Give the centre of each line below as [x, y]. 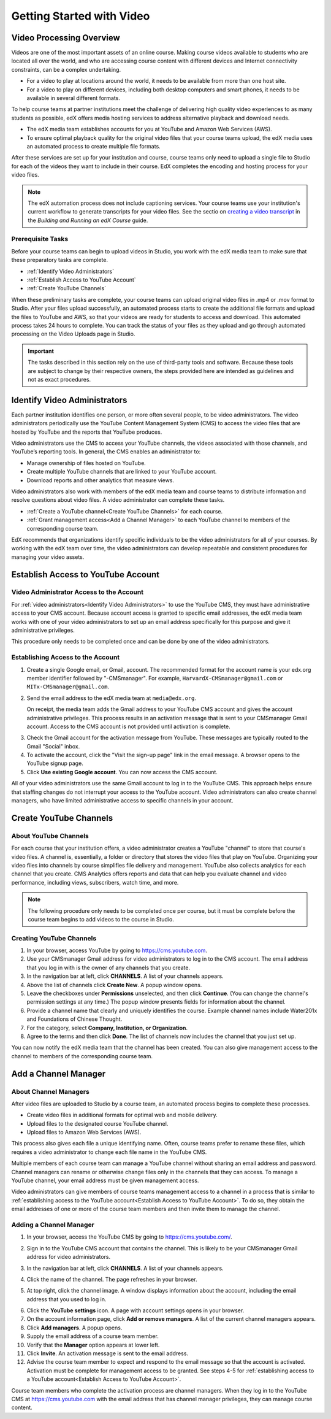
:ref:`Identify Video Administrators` [70, 271]
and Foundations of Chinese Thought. [74, 1019]
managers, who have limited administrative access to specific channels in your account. [122, 801]
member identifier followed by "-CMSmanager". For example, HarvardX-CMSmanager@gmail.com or [155, 678]
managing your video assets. [48, 557]
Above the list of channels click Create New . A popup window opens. [114, 985]
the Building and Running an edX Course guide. [88, 220]
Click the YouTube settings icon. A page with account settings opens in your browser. [135, 1310]
